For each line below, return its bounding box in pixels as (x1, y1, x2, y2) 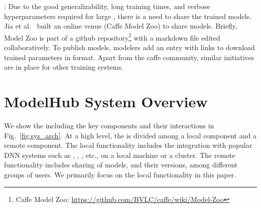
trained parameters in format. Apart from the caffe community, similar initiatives (4, 52, 254, 62)
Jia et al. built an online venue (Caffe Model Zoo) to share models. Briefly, (4, 21, 237, 31)
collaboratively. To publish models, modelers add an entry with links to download (4, 42, 255, 53)
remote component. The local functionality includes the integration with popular (4, 140, 252, 150)
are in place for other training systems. (4, 62, 123, 72)
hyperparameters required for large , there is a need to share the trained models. (4, 11, 252, 21)
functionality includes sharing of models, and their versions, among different (4, 159, 238, 170)
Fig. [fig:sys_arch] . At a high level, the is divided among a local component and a (4, 130, 256, 140)
